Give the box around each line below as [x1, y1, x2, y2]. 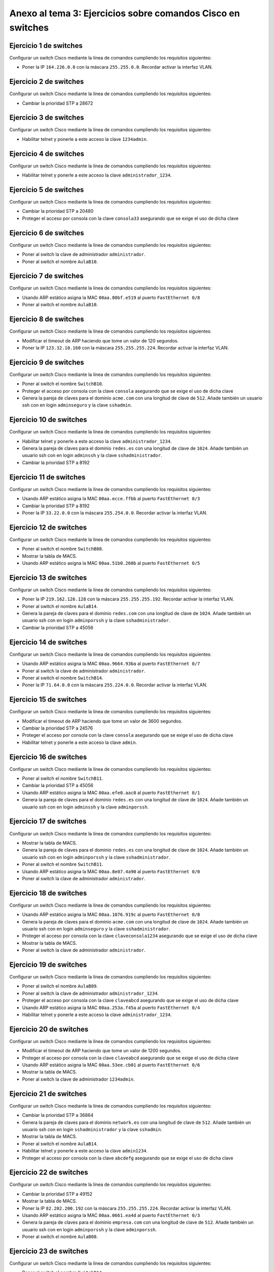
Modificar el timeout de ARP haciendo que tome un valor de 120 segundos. [22, 337, 179, 343]
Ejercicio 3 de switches [9, 113, 84, 122]
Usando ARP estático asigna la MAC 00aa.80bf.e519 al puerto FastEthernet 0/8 [22, 294, 200, 300]
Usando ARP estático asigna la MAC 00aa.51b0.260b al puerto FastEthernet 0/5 [22, 560, 200, 566]
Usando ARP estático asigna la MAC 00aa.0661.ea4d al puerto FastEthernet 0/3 [22, 1212, 200, 1218]
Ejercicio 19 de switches [9, 960, 87, 969]
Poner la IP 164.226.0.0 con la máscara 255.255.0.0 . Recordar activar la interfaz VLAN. [22, 64, 213, 70]
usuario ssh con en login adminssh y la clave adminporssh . [22, 804, 149, 810]
